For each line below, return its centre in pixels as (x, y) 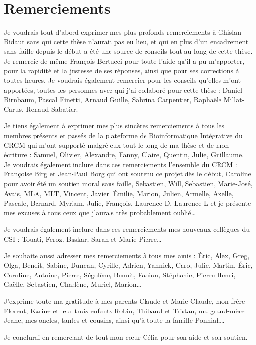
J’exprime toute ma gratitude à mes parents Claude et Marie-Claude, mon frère (125, 300)
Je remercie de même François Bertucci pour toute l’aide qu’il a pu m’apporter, (124, 60)
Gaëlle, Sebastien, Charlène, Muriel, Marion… (73, 284)
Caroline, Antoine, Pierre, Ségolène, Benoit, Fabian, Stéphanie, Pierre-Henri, (120, 274)
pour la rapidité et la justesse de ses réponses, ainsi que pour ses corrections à (122, 70)
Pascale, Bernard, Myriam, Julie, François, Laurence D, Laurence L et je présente (128, 203)
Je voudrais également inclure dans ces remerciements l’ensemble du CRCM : (121, 164)
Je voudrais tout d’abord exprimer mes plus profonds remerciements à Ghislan (123, 32)
